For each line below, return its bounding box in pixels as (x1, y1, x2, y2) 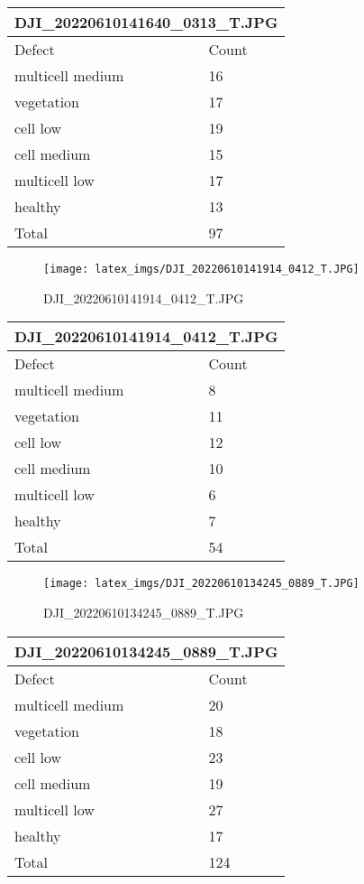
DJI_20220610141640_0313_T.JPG (14, 12, 278, 33)
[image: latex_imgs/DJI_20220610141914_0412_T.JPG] (43, 263, 359, 275)
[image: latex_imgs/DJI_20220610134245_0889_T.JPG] (43, 577, 359, 591)
